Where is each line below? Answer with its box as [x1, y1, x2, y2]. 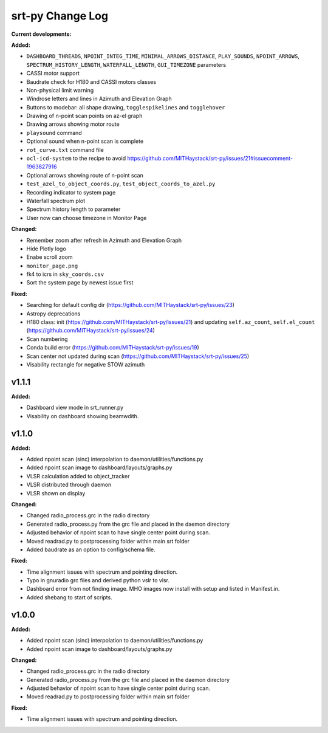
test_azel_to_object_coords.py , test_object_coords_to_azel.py [26, 180, 216, 188]
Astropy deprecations [26, 310, 81, 317]
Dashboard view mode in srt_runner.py [26, 404, 124, 411]
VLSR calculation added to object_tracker [26, 472, 130, 480]
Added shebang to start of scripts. [26, 593, 112, 601]
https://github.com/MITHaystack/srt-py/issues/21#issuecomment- [127, 155, 293, 162]
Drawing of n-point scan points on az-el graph [26, 112, 143, 120]
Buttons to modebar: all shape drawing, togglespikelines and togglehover [26, 103, 225, 111]
